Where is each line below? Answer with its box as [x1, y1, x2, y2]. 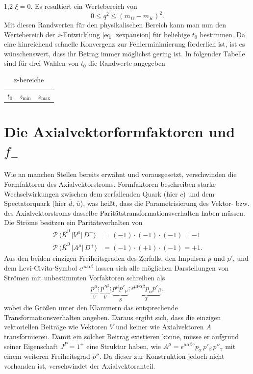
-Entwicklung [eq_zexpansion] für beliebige [60, 29, 190, 39]
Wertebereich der [4, 29, 55, 39]
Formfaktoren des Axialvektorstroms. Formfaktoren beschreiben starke [4, 178, 216, 189]
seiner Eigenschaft [4, 341, 58, 351]
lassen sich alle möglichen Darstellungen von [96, 262, 229, 273]
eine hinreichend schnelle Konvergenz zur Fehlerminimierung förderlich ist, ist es [4, 39, 245, 49]
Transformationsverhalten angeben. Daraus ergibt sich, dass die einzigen [4, 312, 221, 322]
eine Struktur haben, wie [86, 341, 161, 351]
